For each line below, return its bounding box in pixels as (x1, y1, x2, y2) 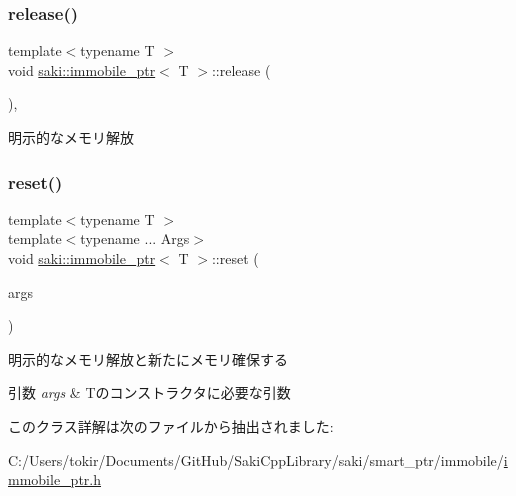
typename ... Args (80, 228, 190, 249)
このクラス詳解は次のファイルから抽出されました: (8, 415, 334, 436)
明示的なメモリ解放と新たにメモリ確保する (8, 348, 288, 369)
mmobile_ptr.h (8, 469, 102, 490)
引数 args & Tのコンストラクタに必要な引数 (8, 382, 291, 403)
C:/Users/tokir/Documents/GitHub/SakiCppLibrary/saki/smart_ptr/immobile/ (8, 449, 504, 470)
